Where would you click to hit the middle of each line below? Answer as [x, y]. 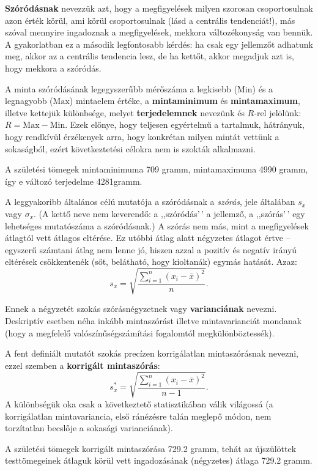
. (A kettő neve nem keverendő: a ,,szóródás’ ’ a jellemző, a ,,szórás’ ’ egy [169, 213]
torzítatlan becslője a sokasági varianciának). [89, 428]
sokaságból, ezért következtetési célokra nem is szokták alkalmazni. [130, 148]
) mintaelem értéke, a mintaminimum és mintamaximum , [185, 101]
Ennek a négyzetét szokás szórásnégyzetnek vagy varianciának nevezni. [141, 309]
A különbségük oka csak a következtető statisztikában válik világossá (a [139, 403]
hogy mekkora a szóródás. [53, 68]
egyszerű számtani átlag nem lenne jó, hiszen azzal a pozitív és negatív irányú [151, 249]
